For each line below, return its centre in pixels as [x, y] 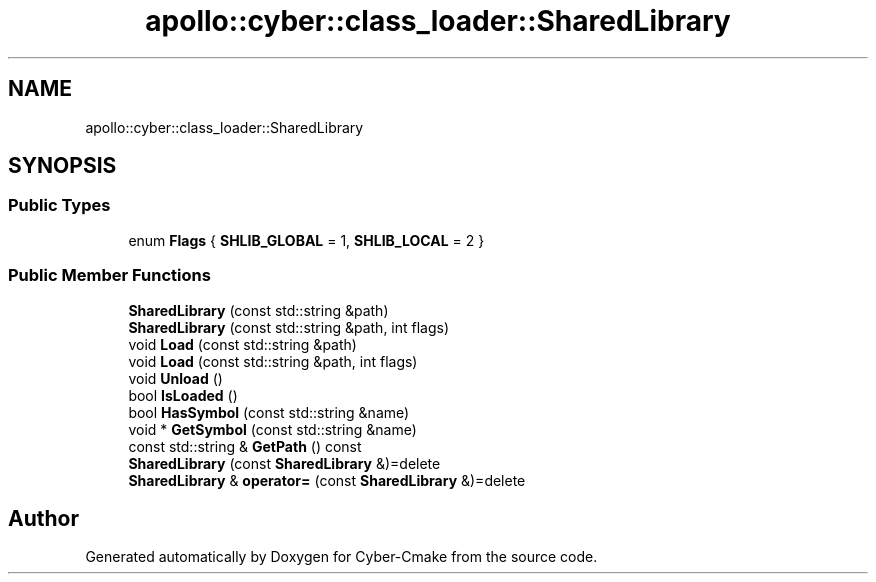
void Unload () [175, 378]
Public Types [59, 205]
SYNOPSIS [62, 166]
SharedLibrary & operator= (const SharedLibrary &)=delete [327, 480]
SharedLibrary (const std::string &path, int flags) [289, 327]
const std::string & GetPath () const [245, 446]
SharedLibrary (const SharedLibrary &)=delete [284, 463]
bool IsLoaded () [183, 395]
